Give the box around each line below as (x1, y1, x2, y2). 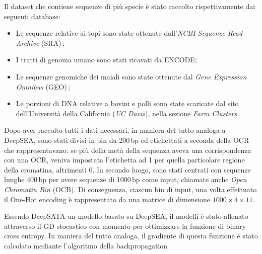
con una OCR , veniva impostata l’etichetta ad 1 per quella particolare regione (4, 154, 245, 165)
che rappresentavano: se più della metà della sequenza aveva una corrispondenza (4, 144, 251, 155)
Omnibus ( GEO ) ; (16, 81, 71, 92)
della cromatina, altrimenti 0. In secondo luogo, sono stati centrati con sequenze (4, 164, 251, 175)
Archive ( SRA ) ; (16, 37, 64, 48)
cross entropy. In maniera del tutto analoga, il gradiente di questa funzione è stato (4, 230, 258, 241)
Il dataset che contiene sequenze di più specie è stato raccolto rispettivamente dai (4, 1, 255, 11)
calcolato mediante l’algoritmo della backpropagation (4, 240, 168, 250)
